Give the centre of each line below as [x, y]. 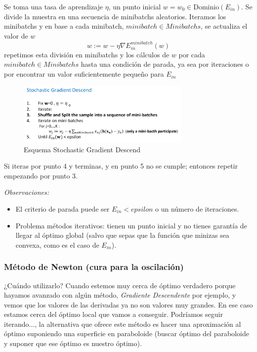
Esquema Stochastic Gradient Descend [82, 149]
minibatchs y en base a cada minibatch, [64, 26]
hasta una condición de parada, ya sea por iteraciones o [165, 64]
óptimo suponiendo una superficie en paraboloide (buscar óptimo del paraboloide [127, 333]
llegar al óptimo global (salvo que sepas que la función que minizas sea [122, 235]
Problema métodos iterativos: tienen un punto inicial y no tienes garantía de [131, 225]
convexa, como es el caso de [57, 244]
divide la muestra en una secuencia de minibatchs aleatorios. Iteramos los [115, 16]
